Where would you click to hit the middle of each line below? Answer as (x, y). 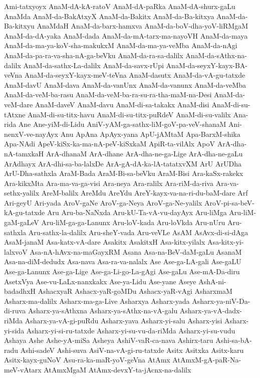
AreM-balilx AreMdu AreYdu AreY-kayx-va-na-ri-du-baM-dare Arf (145, 193)
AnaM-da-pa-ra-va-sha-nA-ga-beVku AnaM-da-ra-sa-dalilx (94, 55)
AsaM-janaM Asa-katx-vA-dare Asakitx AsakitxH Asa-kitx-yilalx (105, 242)
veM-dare (19, 104)
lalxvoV (16, 251)
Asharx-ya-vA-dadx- (211, 311)
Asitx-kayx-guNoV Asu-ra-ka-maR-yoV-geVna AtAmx (87, 360)
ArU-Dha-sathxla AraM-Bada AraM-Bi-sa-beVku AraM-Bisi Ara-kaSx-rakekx (124, 173)
